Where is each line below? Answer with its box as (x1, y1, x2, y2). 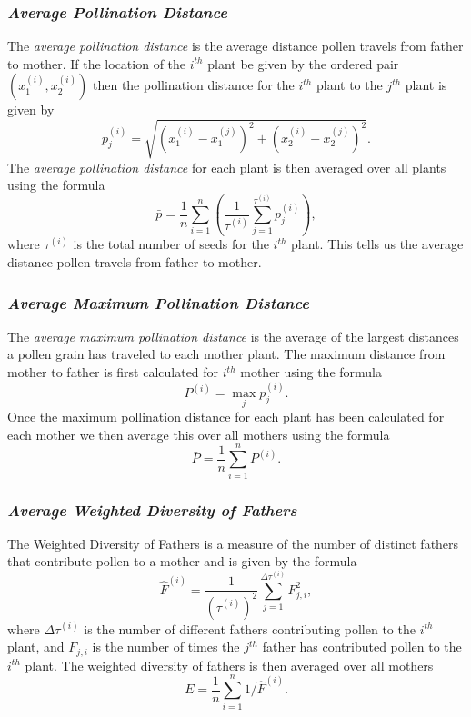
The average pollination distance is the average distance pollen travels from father (7, 36, 464, 55)
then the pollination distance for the (92, 75, 295, 95)
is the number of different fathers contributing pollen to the (84, 619, 416, 638)
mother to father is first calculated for (7, 363, 219, 382)
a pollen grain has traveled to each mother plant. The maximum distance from (7, 344, 446, 363)
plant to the (316, 75, 383, 95)
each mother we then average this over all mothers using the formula (7, 424, 390, 443)
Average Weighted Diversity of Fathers (7, 498, 297, 521)
